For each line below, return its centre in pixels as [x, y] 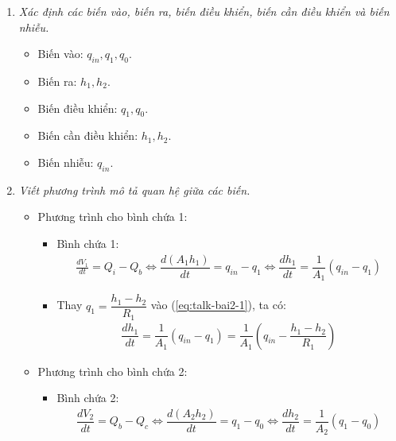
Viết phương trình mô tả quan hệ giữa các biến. [134, 190]
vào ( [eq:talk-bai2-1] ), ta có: [218, 305]
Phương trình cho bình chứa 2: [113, 371]
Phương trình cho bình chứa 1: [113, 217]
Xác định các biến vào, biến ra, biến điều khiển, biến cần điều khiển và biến [204, 11]
